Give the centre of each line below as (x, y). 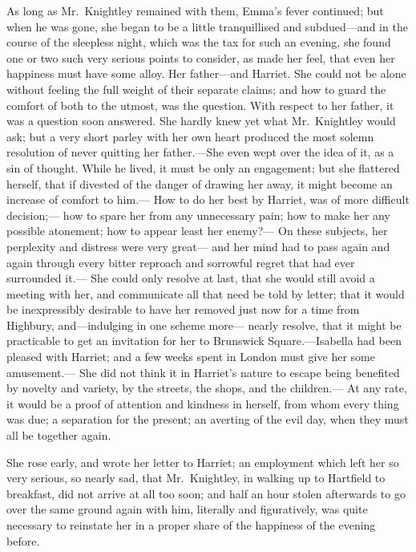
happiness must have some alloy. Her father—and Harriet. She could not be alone (206, 73)
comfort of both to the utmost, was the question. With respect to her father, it (200, 105)
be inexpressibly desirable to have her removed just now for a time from (183, 309)
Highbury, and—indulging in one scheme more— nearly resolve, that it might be (204, 325)
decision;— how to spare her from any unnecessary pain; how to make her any (198, 215)
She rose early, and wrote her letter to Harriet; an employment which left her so (203, 462)
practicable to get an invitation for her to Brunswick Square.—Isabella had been (204, 341)
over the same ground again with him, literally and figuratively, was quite (187, 509)
